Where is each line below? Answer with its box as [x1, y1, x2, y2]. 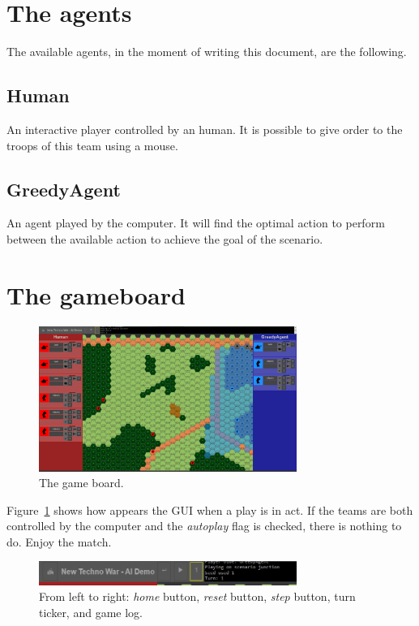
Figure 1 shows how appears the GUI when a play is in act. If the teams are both [6, 501, 413, 518]
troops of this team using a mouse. [6, 136, 178, 153]
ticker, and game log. [39, 603, 143, 620]
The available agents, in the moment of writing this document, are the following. [6, 43, 407, 60]
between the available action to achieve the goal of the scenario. [6, 230, 323, 247]
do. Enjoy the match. [6, 533, 112, 550]
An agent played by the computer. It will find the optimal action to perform [6, 214, 385, 231]
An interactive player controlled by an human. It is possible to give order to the [6, 120, 403, 137]
